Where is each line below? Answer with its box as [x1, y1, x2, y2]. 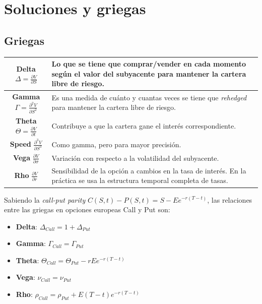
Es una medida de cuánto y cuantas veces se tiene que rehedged [51, 92, 247, 102]
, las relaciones [207, 194, 252, 205]
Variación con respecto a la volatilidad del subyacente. [51, 152, 219, 163]
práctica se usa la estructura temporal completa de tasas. [51, 175, 228, 186]
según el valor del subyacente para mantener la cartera [51, 68, 246, 79]
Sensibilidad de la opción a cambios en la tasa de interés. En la [51, 165, 246, 175]
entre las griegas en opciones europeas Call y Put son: [4, 204, 170, 215]
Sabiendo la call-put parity [4, 194, 86, 205]
